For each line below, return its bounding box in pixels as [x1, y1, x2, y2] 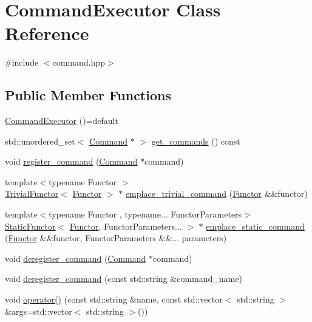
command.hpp [52, 56, 105, 69]
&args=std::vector [5, 304, 72, 317]
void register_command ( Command [5, 155, 138, 168]
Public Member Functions [5, 86, 171, 104]
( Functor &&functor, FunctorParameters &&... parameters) [5, 231, 227, 244]
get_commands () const [151, 134, 240, 147]
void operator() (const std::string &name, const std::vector [5, 293, 223, 306]
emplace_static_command [206, 219, 305, 232]
